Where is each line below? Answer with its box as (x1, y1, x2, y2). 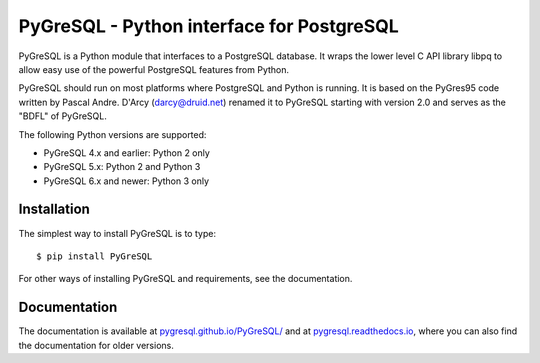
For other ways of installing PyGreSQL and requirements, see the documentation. (18, 273, 353, 285)
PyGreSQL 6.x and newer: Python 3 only (43, 175, 210, 187)
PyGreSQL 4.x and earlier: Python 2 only (43, 146, 210, 159)
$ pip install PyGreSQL (36, 250, 153, 262)
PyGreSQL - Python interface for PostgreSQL (18, 15, 399, 37)
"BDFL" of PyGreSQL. (18, 110, 107, 122)
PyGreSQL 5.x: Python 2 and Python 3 (43, 161, 201, 173)
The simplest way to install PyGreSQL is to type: (18, 227, 217, 239)
